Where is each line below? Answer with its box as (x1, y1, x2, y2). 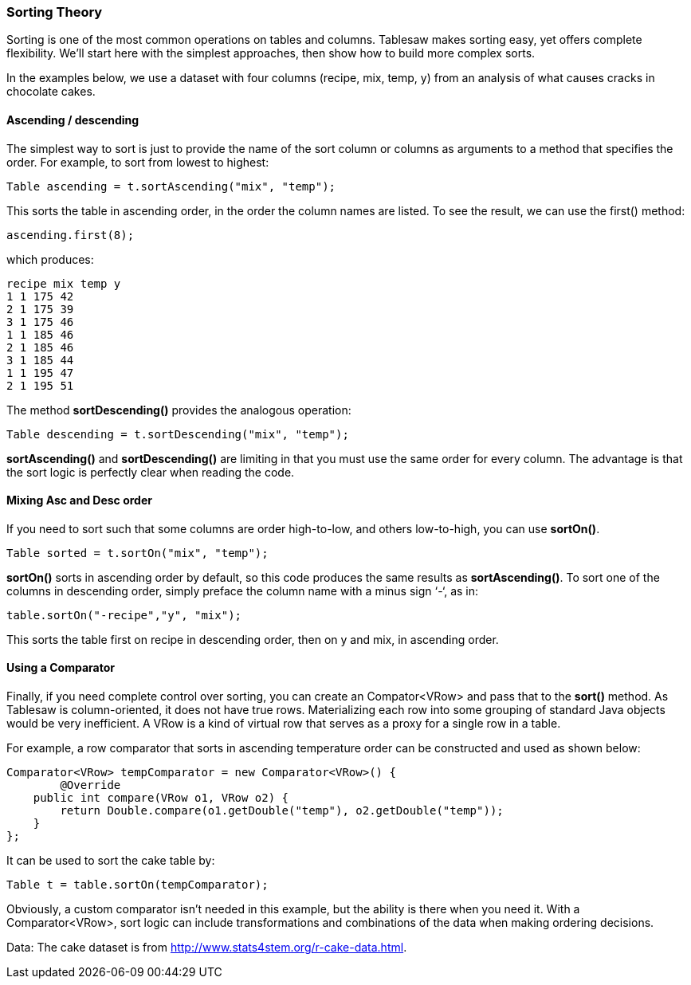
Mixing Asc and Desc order (6, 493, 152, 508)
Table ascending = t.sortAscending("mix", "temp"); (6, 179, 336, 193)
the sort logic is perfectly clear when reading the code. (6, 465, 295, 479)
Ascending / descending (6, 112, 139, 127)
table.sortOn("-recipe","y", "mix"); (6, 608, 242, 622)
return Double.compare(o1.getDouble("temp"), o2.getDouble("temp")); (60, 804, 504, 818)
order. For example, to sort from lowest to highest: (6, 155, 269, 169)
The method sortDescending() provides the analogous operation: (6, 402, 351, 417)
